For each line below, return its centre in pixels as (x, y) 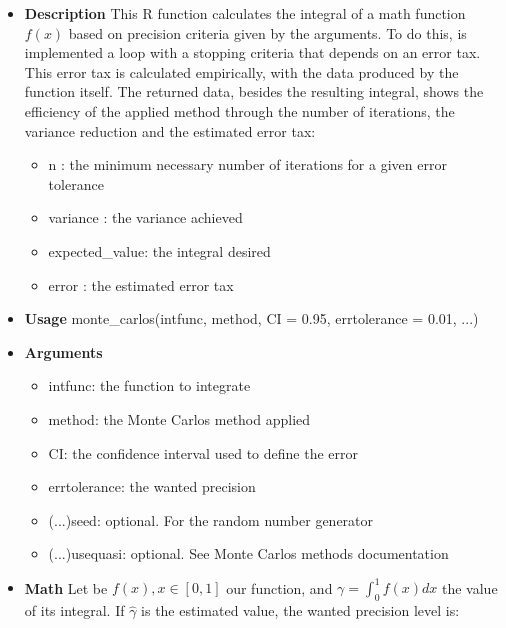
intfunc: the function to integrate (149, 385)
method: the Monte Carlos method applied (179, 418)
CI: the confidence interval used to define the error (203, 452)
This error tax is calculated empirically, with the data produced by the (241, 71)
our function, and (279, 587)
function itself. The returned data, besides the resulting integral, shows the (254, 91)
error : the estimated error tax (141, 284)
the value (469, 587)
